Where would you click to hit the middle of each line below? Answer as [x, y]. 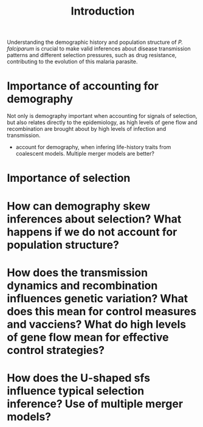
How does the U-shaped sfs [79, 378]
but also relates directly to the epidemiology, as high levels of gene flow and [102, 122]
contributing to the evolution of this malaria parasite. [72, 61]
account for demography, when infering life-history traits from [93, 147]
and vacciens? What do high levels [97, 324]
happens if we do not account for [92, 232]
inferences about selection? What [94, 219]
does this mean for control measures [102, 311]
